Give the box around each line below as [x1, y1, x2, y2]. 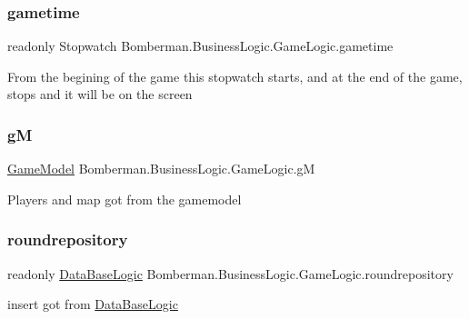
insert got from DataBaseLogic [7, 294, 178, 314]
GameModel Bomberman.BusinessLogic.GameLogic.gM [7, 159, 315, 178]
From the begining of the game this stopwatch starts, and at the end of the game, [7, 66, 463, 85]
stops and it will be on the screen [7, 85, 193, 104]
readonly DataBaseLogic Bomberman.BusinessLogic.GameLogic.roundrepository [7, 264, 454, 283]
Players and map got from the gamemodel [7, 189, 242, 208]
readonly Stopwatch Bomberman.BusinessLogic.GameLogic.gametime [7, 36, 394, 55]
